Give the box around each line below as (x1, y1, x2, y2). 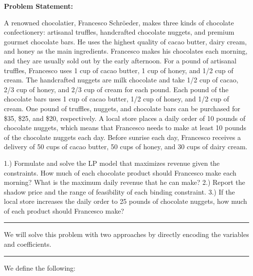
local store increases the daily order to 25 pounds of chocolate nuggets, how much (4, 196, 247, 206)
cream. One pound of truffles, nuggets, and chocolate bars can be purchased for (4, 103, 240, 113)
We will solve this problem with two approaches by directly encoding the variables (4, 229, 249, 239)
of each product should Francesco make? (4, 205, 124, 216)
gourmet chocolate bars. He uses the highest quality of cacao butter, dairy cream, (4, 36, 247, 46)
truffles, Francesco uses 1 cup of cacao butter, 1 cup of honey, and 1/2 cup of (4, 65, 234, 75)
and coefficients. (4, 239, 52, 249)
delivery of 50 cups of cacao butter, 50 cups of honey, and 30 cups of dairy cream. (4, 141, 248, 152)
